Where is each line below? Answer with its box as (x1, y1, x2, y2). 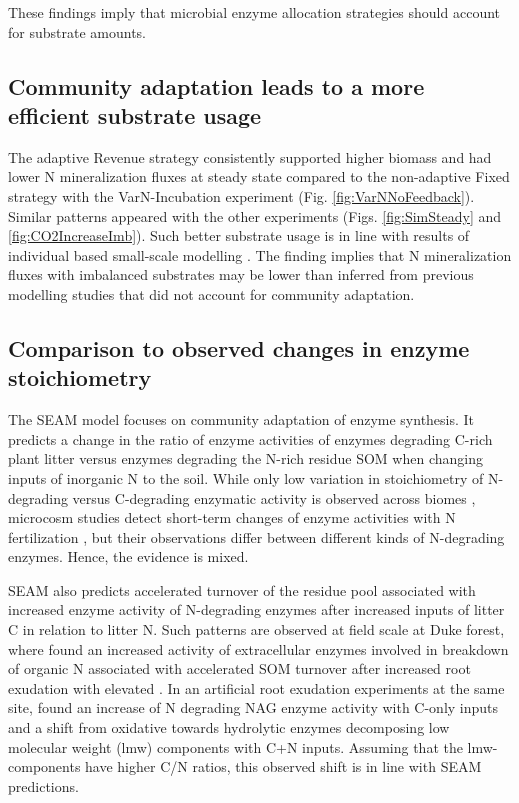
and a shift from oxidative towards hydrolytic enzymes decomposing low (8, 717, 450, 738)
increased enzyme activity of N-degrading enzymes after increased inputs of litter (8, 599, 505, 620)
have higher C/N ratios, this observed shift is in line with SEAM (85, 756, 482, 777)
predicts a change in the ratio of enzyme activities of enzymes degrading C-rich (8, 428, 493, 449)
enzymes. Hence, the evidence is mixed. (8, 546, 249, 567)
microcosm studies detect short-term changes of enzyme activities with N (8, 507, 456, 528)
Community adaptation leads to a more (8, 70, 425, 101)
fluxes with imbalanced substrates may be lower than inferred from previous (8, 264, 474, 285)
